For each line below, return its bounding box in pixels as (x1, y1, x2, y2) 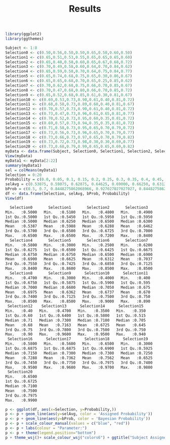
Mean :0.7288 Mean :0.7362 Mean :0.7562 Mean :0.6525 (5, 355, 153, 361)
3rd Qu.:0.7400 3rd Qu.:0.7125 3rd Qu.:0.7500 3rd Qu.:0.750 (5, 294, 151, 299)
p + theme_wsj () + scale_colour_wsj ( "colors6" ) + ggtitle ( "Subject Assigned (5, 435, 168, 440)
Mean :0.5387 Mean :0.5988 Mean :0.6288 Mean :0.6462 (5, 224, 153, 229)
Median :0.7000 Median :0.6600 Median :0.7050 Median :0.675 (5, 285, 151, 290)
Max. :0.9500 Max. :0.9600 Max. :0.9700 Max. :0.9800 (5, 365, 153, 370)
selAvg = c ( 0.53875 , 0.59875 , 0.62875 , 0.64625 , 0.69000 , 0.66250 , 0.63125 (5, 182, 168, 187)
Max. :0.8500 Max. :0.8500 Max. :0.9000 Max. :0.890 (5, 299, 151, 304)
